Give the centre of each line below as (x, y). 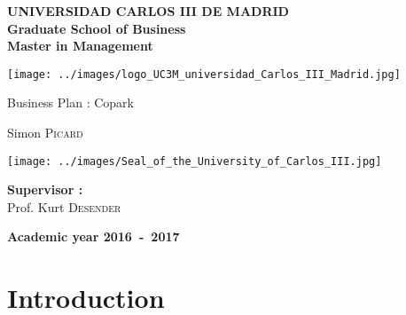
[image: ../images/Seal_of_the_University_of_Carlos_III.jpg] (195, 161)
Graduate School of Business (97, 28)
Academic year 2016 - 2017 (94, 236)
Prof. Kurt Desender (64, 206)
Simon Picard (45, 133)
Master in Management (80, 46)
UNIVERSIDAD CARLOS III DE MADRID (148, 11)
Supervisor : (45, 189)
